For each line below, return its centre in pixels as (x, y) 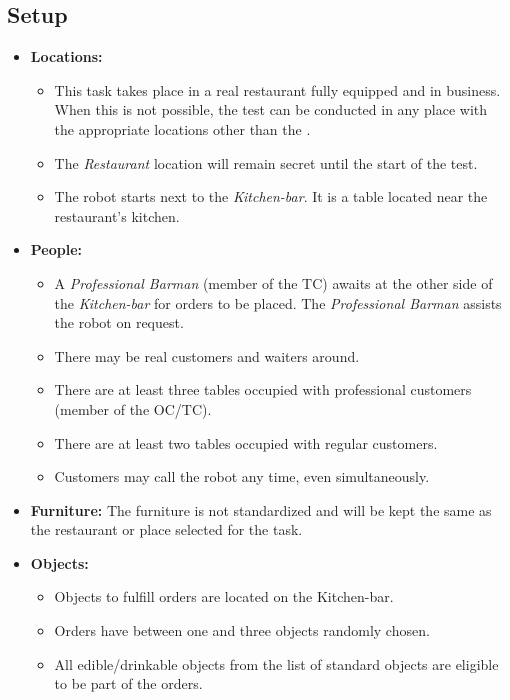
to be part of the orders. (128, 683)
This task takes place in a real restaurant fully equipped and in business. (277, 89)
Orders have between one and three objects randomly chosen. (242, 630)
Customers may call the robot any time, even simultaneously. (242, 476)
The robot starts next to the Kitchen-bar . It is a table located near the (271, 196)
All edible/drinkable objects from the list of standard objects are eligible (276, 663)
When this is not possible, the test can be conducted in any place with (271, 109)
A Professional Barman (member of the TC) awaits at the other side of (273, 282)
